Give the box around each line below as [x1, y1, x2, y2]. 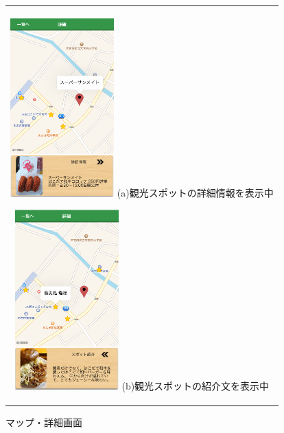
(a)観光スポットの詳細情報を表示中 [117, 185, 274, 199]
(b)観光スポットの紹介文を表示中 [121, 379, 270, 393]
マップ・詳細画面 [5, 414, 82, 429]
